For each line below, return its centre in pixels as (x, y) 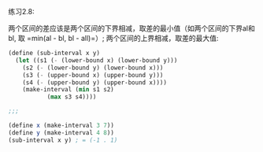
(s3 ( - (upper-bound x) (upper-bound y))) (93, 75)
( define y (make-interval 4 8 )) (61, 132)
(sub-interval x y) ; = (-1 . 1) (63, 140)
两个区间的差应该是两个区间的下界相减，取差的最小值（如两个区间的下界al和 (132, 28)
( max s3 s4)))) (72, 97)
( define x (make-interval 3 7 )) (61, 125)
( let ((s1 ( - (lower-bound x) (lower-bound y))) (96, 60)
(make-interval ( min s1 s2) (68, 90)
